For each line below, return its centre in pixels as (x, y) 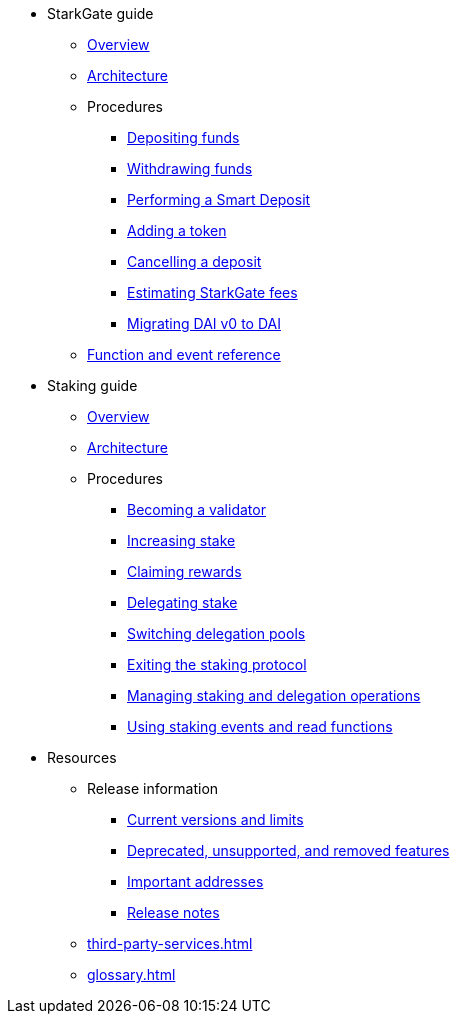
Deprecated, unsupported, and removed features (288, 850)
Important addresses (195, 881)
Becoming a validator (196, 509)
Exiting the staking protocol (217, 664)
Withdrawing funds (190, 168)
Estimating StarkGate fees (212, 292)
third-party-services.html (170, 943)
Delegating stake (182, 602)
